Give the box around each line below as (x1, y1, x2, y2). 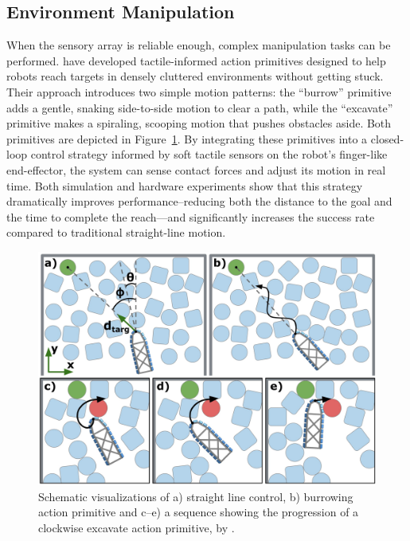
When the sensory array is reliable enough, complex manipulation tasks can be (6, 37, 391, 53)
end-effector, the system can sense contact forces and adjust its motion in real (6, 161, 386, 178)
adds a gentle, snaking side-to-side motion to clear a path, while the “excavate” (6, 99, 393, 116)
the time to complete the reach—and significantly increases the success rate (6, 208, 375, 225)
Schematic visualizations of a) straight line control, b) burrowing (38, 488, 353, 504)
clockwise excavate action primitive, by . (38, 519, 235, 535)
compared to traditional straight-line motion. (6, 224, 226, 241)
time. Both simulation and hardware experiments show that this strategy (6, 177, 363, 194)
